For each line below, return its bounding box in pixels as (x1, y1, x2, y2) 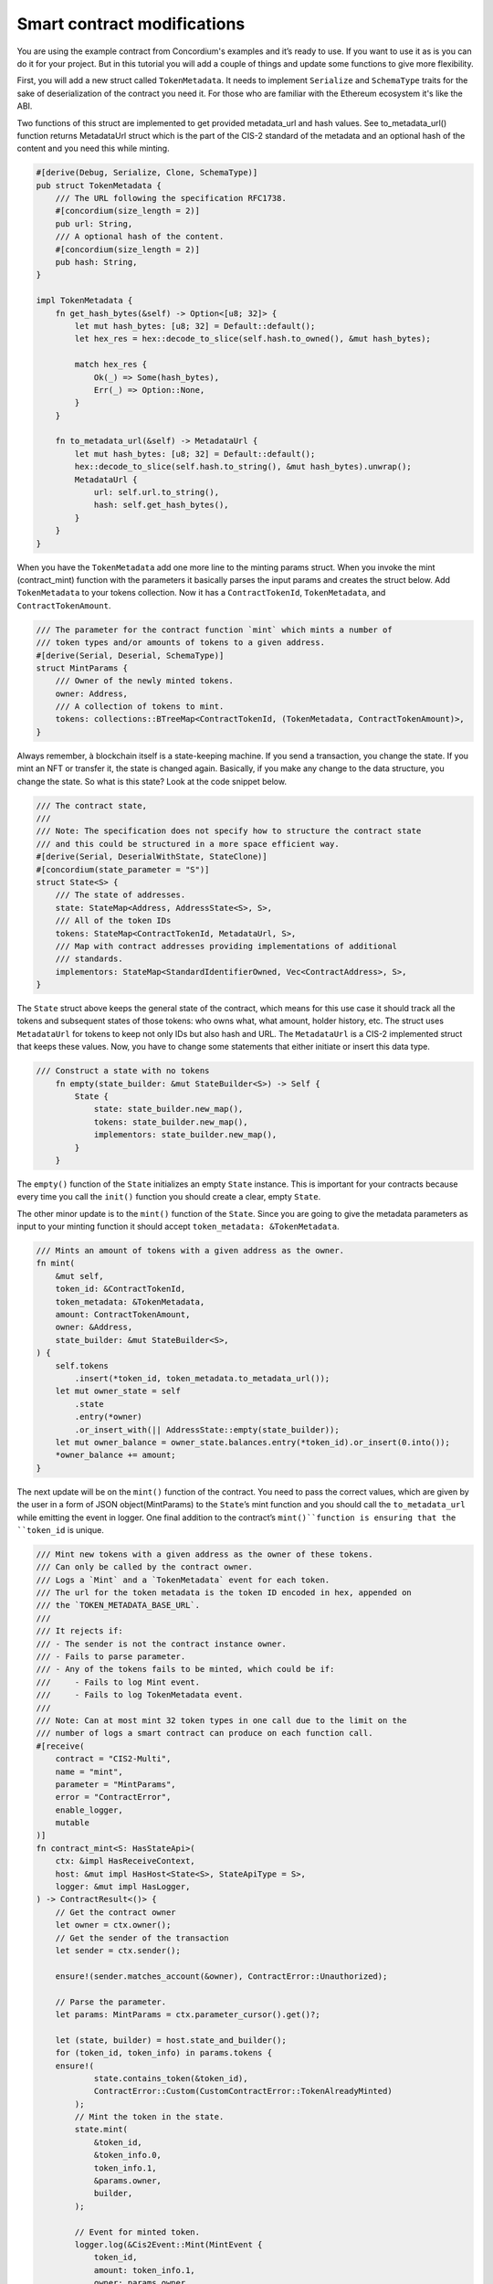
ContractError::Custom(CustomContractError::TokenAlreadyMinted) (93, 2086, 393, 2097)
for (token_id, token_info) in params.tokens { (55, 2047, 273, 2058)
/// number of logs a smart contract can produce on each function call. (36, 1728, 373, 1739)
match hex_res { (74, 359, 148, 370)
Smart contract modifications (16, 14, 246, 34)
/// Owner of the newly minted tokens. (55, 676, 235, 686)
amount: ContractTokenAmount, (55, 1309, 191, 1320)
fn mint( (36, 1258, 76, 1269)
